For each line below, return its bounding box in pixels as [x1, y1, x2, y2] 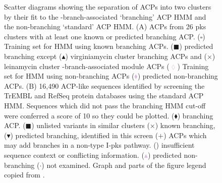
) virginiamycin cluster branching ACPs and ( [65, 50, 207, 61]
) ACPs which [163, 130, 207, 140]
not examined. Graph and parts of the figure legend [46, 159, 206, 170]
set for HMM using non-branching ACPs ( [4, 71, 135, 81]
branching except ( [4, 50, 62, 61]
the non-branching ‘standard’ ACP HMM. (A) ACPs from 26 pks [4, 21, 206, 32]
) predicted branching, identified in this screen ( [10, 130, 158, 140]
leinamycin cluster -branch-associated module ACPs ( [4, 60, 170, 71]
